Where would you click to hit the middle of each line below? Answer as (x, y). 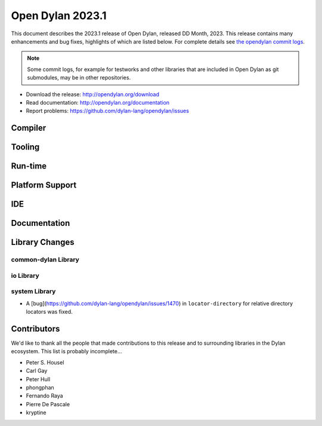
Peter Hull (38, 379)
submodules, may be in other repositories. (79, 78)
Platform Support (44, 185)
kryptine (36, 413)
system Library (33, 292)
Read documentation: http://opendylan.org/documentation (98, 102)
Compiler (29, 128)
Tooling (25, 147)
